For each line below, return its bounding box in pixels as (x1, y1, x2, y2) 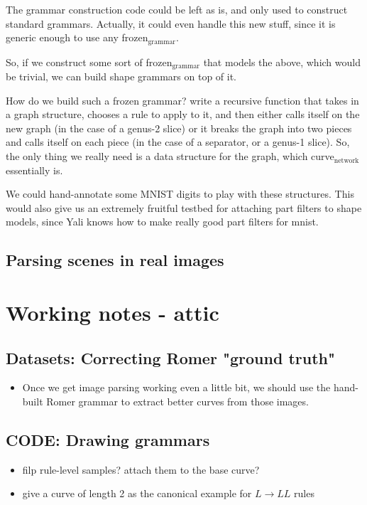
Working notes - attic (6, 298, 219, 326)
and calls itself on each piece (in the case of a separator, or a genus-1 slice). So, (6, 134, 350, 149)
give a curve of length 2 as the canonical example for (22, 486, 252, 501)
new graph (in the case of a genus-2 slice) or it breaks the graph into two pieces (6, 120, 352, 135)
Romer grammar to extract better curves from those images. (46, 393, 309, 408)
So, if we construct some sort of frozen (6, 54, 172, 69)
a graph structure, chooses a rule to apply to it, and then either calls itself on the (6, 107, 360, 122)
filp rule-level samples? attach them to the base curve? (22, 462, 260, 477)
